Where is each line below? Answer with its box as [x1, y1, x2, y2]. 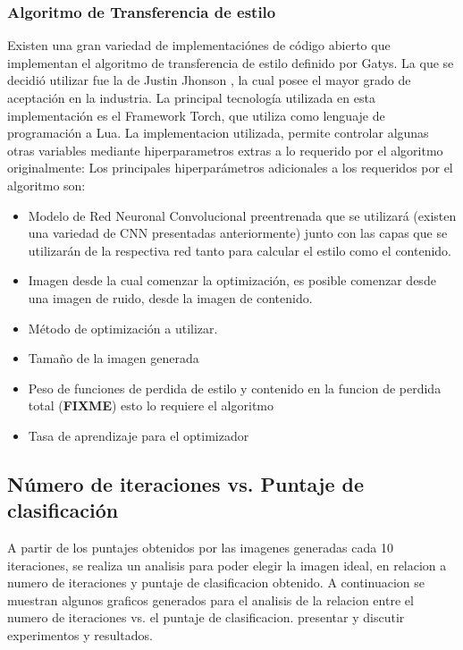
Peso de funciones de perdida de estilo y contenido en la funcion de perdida [28, 378, 442, 397]
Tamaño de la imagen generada [28, 349, 199, 367]
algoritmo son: [7, 175, 86, 194]
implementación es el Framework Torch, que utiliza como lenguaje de [7, 106, 385, 124]
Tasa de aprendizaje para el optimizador [28, 426, 249, 444]
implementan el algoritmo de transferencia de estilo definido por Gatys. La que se [7, 53, 454, 72]
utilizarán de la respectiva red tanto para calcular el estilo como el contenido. [28, 241, 452, 259]
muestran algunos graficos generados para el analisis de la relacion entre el [7, 590, 414, 609]
